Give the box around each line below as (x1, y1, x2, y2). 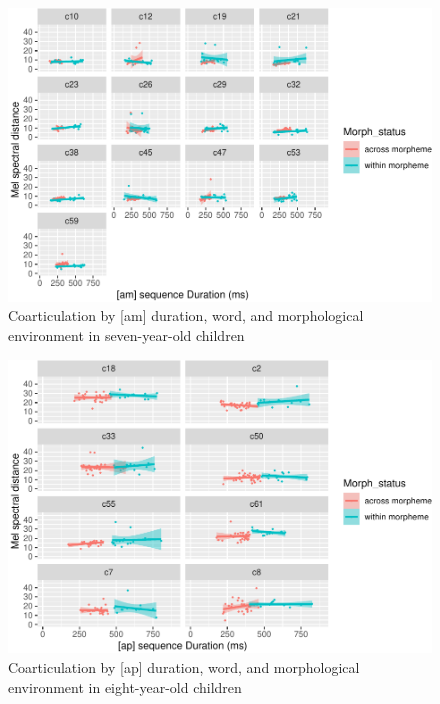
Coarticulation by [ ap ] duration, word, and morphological (8, 657, 360, 678)
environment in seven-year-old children (8, 325, 245, 346)
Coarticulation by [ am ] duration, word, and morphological (8, 305, 364, 326)
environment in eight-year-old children (8, 676, 242, 697)
